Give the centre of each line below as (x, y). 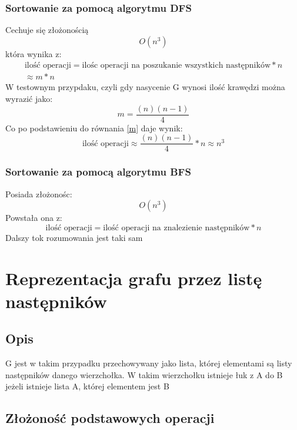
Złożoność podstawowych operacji (110, 418)
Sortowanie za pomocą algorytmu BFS (98, 172)
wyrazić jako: (29, 99)
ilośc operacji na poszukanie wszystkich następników (176, 66)
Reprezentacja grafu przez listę (134, 278)
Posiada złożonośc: (39, 193)
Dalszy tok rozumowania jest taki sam (74, 237)
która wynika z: (34, 53)
